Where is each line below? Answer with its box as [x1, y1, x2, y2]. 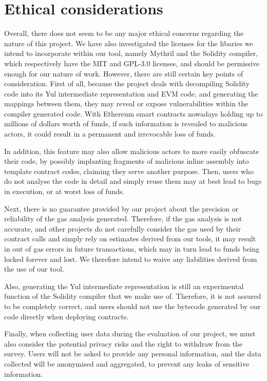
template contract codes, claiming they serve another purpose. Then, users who [4, 165, 254, 176]
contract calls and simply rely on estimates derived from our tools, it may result [4, 233, 256, 244]
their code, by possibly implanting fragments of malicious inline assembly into [4, 156, 249, 166]
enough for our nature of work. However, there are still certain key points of [4, 68, 243, 79]
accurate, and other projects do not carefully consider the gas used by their [4, 223, 241, 234]
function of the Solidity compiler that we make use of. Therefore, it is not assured [4, 291, 261, 301]
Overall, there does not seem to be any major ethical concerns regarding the [4, 28, 244, 39]
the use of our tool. [4, 263, 64, 274]
